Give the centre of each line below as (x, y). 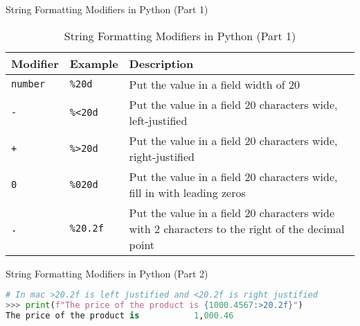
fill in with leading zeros (187, 192)
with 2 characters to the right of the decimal (237, 228)
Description (161, 63)
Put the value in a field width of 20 (215, 84)
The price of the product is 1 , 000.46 (120, 315)
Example (94, 63)
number (28, 84)
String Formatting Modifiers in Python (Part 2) (107, 273)
